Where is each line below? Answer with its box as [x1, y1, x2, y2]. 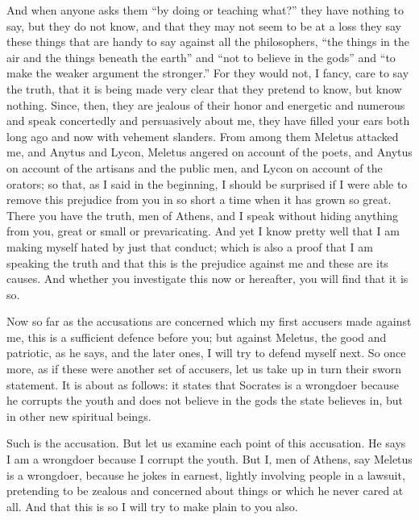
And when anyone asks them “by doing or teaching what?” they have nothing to [6, 2, 404, 18]
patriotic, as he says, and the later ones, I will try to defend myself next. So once [6, 344, 406, 361]
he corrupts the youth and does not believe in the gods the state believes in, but [6, 392, 404, 409]
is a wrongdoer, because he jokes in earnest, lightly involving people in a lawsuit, [6, 466, 405, 483]
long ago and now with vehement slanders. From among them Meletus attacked [6, 127, 399, 144]
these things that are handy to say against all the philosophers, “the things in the [6, 33, 409, 50]
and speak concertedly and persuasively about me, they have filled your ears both [6, 112, 410, 129]
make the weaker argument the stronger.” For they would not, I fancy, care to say [6, 64, 409, 81]
